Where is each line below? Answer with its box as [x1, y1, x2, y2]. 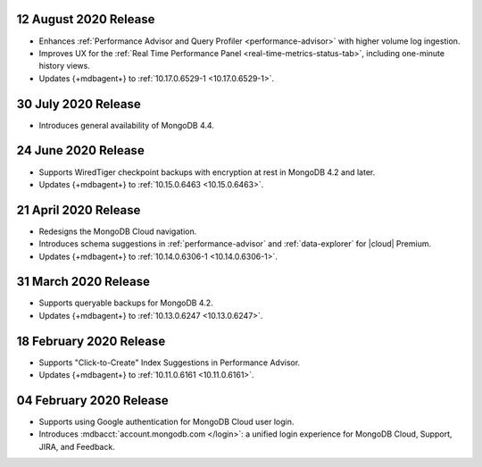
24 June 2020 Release [16, 143, 145, 158]
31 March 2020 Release [16, 274, 151, 289]
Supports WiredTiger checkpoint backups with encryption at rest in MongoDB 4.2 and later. [38, 166, 376, 178]
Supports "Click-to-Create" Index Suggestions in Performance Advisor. [38, 357, 301, 368]
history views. [38, 61, 91, 71]
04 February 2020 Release [16, 393, 169, 408]
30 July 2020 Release [16, 96, 142, 112]
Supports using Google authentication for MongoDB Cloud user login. [38, 416, 295, 428]
